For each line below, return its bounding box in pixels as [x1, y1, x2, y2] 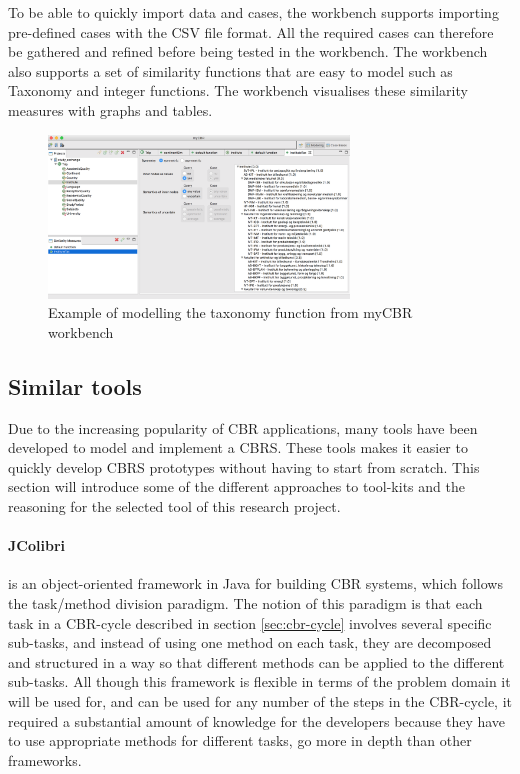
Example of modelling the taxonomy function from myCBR [48, 302, 413, 323]
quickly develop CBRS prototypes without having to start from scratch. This [8, 456, 480, 477]
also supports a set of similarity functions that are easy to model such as [8, 60, 453, 81]
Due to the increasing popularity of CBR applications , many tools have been [8, 417, 478, 438]
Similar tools [8, 370, 142, 401]
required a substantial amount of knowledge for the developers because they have [8, 710, 506, 731]
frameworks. [8, 749, 82, 770]
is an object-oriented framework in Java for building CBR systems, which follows [8, 573, 503, 594]
